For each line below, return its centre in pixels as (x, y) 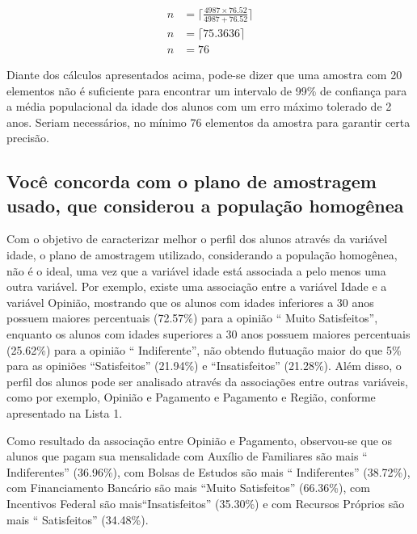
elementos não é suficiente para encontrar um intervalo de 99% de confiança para (207, 90)
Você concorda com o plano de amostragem (192, 181)
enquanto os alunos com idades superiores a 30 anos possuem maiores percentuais (208, 334)
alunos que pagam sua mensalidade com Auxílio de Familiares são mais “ (187, 456)
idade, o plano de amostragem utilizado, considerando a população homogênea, (202, 255)
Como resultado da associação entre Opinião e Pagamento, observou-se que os (200, 440)
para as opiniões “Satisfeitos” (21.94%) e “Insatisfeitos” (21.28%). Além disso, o (204, 366)
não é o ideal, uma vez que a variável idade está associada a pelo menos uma (196, 270)
